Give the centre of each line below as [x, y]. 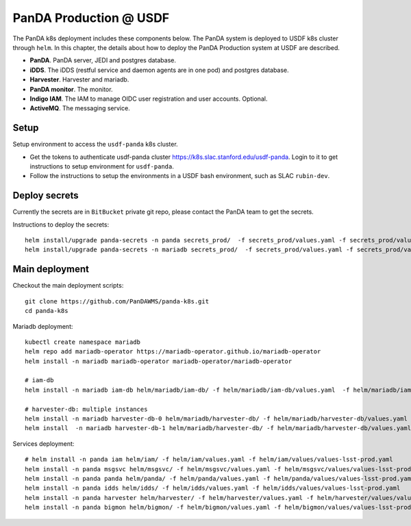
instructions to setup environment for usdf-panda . [102, 166]
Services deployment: [43, 443]
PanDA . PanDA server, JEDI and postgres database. [103, 60]
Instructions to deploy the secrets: [61, 224]
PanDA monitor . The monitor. [71, 89]
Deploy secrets [46, 196]
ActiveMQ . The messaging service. [80, 108]
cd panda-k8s [47, 311]
